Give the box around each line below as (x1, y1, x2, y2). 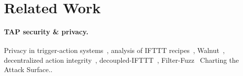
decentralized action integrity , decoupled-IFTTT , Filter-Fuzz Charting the (4, 54, 239, 65)
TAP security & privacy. (4, 26, 89, 36)
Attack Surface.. (4, 64, 53, 75)
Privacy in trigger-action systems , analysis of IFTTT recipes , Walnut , (4, 45, 225, 55)
